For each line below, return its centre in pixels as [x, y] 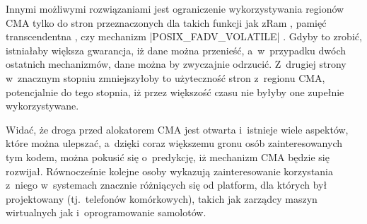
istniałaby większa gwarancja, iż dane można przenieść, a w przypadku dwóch [176, 50]
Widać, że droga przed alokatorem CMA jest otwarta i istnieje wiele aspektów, [177, 129]
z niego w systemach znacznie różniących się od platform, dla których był [167, 185]
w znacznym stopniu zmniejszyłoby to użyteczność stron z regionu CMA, [165, 77]
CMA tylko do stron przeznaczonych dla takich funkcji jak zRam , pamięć [166, 22]
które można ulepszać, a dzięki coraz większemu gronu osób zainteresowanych [174, 143]
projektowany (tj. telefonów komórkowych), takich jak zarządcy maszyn [162, 198]
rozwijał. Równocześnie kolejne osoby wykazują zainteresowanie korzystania [170, 171]
